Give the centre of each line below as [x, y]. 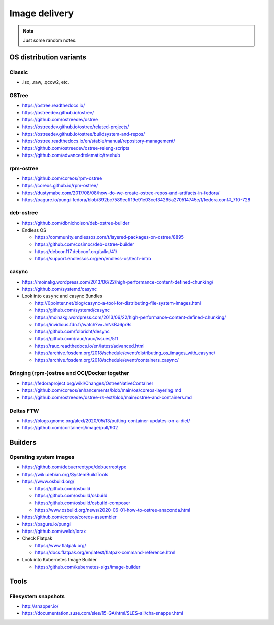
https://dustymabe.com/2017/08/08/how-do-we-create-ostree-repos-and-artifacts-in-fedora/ [121, 193]
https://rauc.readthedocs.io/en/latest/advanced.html [90, 346]
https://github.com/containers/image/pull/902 [70, 428]
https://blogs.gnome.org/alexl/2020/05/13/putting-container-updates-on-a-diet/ [106, 420]
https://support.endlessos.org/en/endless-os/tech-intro [93, 259]
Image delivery [41, 13]
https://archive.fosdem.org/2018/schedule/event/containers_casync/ [107, 360]
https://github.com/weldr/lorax [54, 531]
